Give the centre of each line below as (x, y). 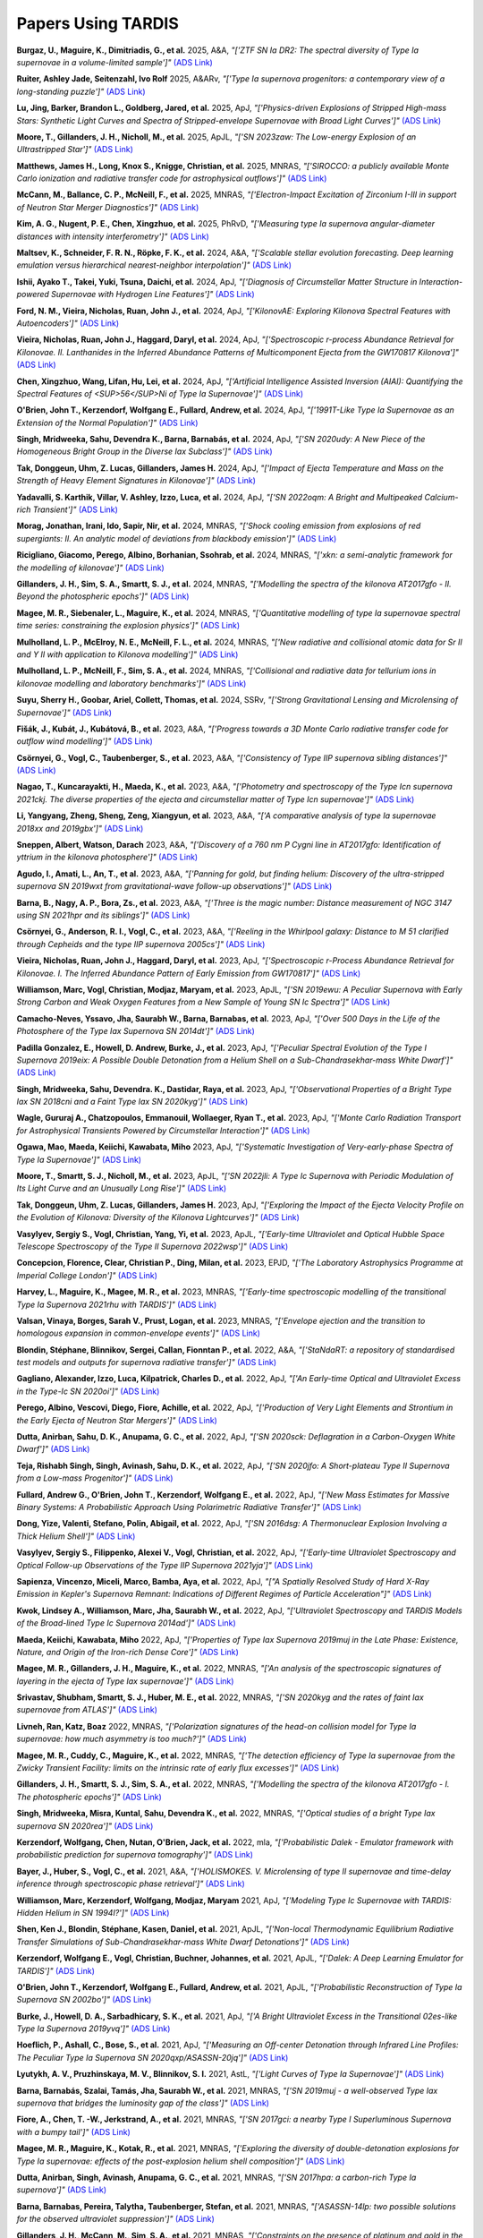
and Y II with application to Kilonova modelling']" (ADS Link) (127, 654)
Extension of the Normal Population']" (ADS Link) (107, 423)
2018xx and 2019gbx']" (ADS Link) (80, 828)
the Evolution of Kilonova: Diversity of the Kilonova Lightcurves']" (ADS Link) (158, 1217)
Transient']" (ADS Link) (75, 509)
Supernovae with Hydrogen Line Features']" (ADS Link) (153, 295)
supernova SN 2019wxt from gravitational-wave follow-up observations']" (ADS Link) (174, 886)
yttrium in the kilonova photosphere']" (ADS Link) (107, 857)
